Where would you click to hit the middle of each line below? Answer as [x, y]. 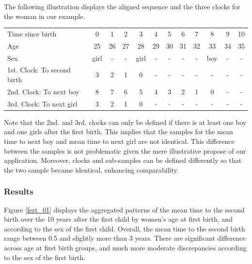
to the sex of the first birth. [45, 257]
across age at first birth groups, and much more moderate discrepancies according [125, 247]
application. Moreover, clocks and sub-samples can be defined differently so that [123, 160]
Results [19, 191]
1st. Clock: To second [39, 70]
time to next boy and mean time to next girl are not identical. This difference [119, 141]
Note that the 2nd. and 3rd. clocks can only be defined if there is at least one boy [125, 122]
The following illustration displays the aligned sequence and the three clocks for [122, 6]
